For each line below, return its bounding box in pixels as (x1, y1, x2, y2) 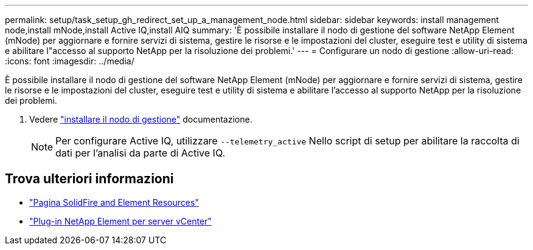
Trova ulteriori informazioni (5, 171, 174, 187)
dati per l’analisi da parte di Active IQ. (55, 147, 226, 159)
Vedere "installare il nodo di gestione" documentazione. (29, 114, 253, 124)
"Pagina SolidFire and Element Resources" (29, 197, 199, 208)
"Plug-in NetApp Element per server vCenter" (29, 215, 212, 226)
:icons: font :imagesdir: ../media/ (5, 56, 134, 66)
